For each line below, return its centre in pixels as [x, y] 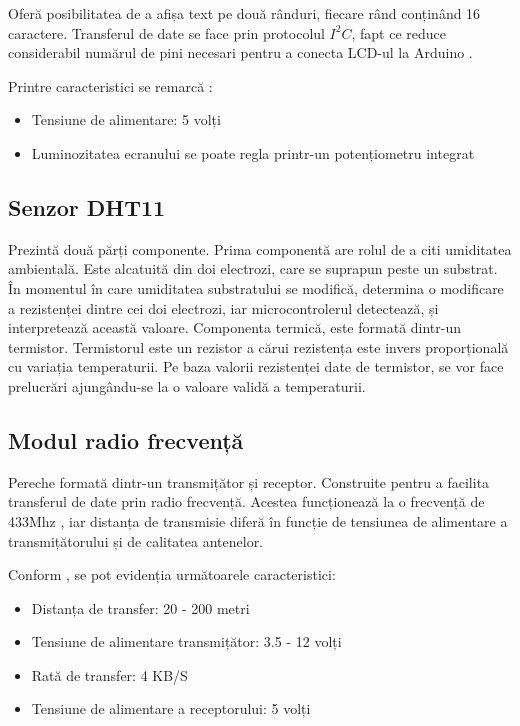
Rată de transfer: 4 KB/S [109, 674]
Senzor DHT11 [87, 206]
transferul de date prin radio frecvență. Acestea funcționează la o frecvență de [246, 501]
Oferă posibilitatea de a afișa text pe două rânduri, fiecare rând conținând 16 [244, 13]
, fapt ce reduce [399, 32]
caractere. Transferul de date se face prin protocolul [166, 32]
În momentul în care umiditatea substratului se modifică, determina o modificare [256, 287]
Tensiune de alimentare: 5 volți [126, 119]
